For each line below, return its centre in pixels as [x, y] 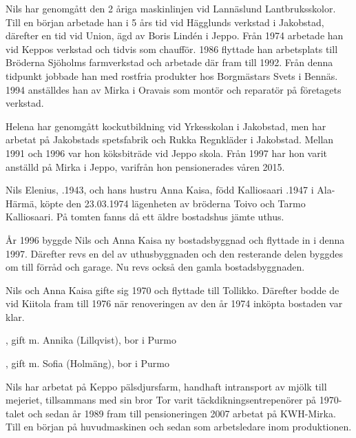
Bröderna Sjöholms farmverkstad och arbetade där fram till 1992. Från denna [169, 62]
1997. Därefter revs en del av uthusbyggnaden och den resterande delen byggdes [174, 253]
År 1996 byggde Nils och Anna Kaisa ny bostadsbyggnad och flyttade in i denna [175, 239]
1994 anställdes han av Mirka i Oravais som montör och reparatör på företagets [174, 89]
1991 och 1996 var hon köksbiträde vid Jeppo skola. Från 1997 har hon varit [167, 153]
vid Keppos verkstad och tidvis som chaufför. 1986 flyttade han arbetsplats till [172, 49]
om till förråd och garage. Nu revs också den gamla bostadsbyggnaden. [155, 267]
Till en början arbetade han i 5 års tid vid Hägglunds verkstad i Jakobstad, [165, 22]
